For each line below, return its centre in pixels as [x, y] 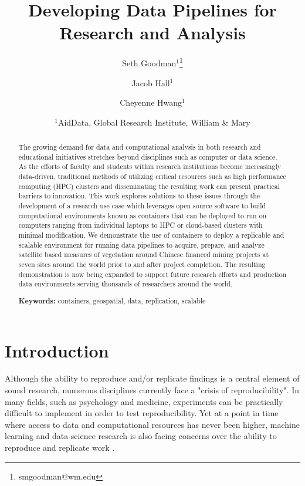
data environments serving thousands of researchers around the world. [126, 284]
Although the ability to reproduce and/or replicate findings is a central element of [152, 378]
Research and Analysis [152, 33]
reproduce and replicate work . [60, 448]
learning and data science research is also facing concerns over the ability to [141, 436]
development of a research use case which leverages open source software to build [142, 206]
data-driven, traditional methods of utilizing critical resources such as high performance [152, 176]
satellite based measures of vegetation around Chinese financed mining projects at [144, 254]
